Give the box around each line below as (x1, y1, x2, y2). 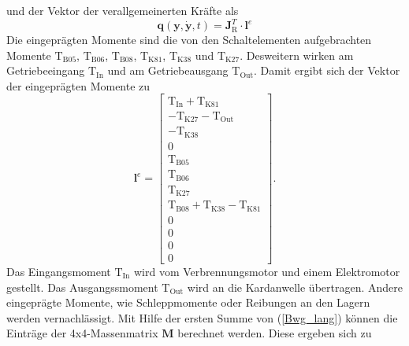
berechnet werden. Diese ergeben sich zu (177, 325, 372, 341)
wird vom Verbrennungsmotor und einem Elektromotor (133, 263, 400, 280)
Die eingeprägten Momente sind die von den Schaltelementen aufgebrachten (6, 31, 372, 48)
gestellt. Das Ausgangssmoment (6, 278, 158, 295)
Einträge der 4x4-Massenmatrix (6, 325, 158, 341)
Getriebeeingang (6, 62, 85, 79)
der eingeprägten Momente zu (6, 77, 151, 94)
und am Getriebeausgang (107, 62, 229, 79)
